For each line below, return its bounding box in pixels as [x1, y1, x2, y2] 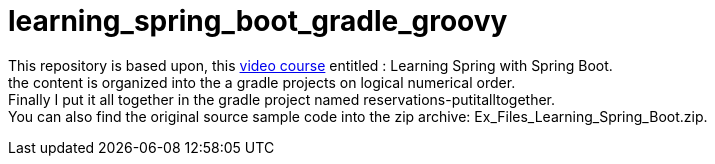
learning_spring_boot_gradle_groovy [8, 4, 508, 38]
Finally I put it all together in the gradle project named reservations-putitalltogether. [8, 90, 556, 108]
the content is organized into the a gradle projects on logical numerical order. [8, 73, 516, 91]
